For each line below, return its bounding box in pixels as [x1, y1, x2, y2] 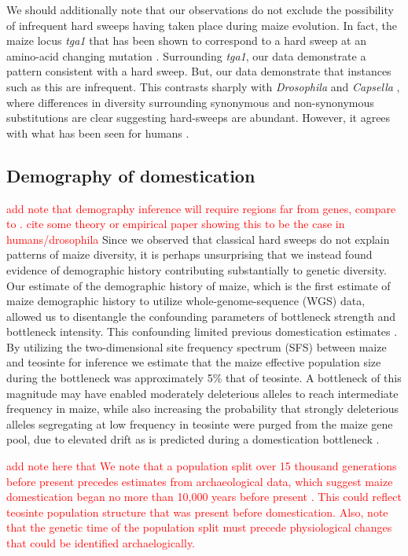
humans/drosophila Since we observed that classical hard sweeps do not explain [6, 230, 390, 247]
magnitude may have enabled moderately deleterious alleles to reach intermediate [6, 385, 399, 401]
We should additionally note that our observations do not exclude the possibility [6, 2, 394, 17]
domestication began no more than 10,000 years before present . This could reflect [6, 488, 402, 505]
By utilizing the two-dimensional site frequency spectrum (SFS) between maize [6, 338, 387, 355]
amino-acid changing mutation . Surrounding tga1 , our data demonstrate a [6, 47, 366, 64]
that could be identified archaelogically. [6, 535, 196, 551]
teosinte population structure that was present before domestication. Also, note [6, 503, 388, 520]
